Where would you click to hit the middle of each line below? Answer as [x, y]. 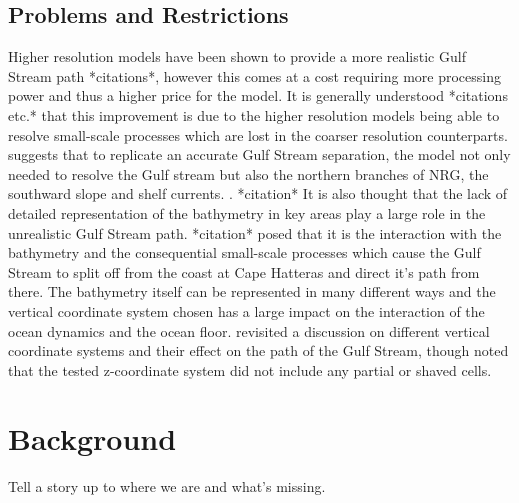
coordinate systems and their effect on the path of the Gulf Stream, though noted [258, 350]
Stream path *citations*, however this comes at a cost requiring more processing [254, 75]
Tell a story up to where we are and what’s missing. [167, 486]
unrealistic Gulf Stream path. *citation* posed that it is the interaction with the [255, 232]
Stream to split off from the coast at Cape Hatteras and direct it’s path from [244, 271]
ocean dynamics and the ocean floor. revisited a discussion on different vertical [249, 330]
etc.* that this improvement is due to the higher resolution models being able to [254, 114]
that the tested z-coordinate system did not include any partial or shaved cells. [250, 369]
